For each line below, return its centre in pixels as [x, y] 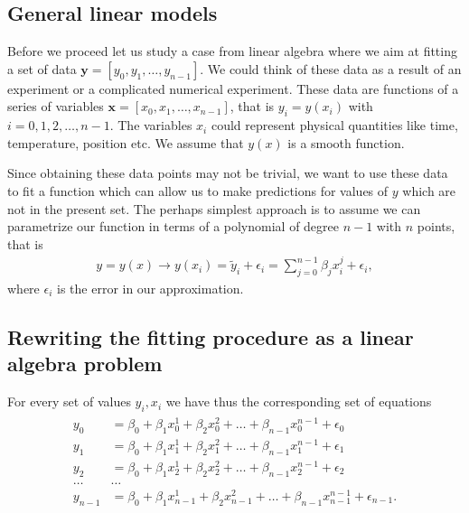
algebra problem [85, 364]
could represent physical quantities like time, [334, 125]
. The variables [151, 125]
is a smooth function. [346, 142]
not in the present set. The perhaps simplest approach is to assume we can [214, 208]
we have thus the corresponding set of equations [299, 401]
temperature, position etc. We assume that [126, 142]
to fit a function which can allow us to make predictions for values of [198, 190]
